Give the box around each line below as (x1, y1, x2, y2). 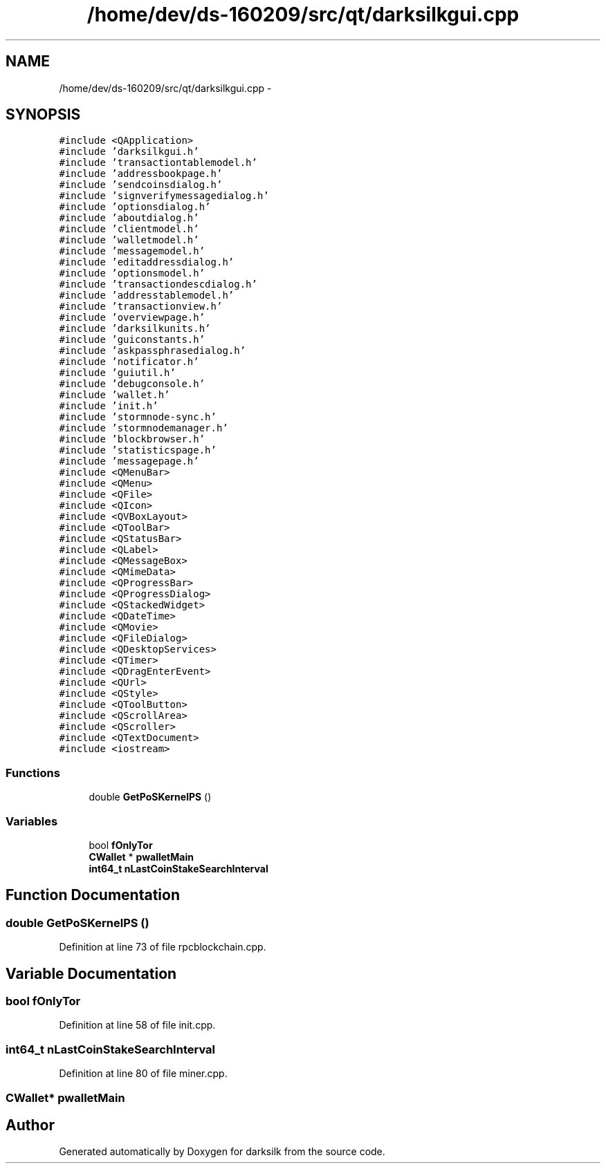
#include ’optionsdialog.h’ (59, 201, 211, 213)
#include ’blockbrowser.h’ (59, 433, 205, 445)
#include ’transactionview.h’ (59, 301, 223, 312)
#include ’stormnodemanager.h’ (59, 422, 228, 434)
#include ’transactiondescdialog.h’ (59, 279, 257, 290)
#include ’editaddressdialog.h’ (59, 256, 235, 268)
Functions (6, 765, 60, 780)
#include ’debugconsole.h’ (59, 378, 205, 390)
